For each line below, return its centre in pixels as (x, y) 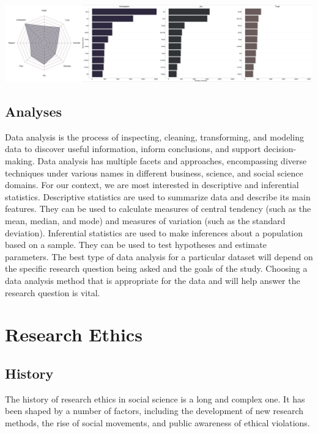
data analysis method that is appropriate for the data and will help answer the (153, 280)
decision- (280, 149)
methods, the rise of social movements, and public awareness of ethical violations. (157, 422)
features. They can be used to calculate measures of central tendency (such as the (158, 209)
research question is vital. (53, 292)
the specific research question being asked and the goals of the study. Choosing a (156, 268)
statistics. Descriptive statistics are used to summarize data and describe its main (158, 196)
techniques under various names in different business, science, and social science (154, 173)
